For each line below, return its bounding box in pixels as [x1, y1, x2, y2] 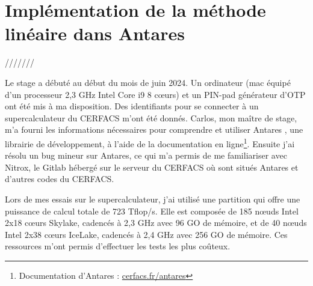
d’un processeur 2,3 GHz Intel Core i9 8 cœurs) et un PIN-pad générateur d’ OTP [5, 88, 306, 100]
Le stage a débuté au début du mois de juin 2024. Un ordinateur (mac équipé [5, 76, 291, 88]
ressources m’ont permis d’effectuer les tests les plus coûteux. [5, 240, 231, 252]
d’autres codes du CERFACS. [5, 172, 114, 185]
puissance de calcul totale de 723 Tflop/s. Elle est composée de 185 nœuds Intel [5, 204, 299, 217]
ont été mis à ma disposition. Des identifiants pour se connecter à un [5, 100, 259, 112]
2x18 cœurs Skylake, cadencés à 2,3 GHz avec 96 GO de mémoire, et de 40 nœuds [5, 216, 307, 229]
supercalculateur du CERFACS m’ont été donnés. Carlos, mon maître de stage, [5, 111, 297, 124]
